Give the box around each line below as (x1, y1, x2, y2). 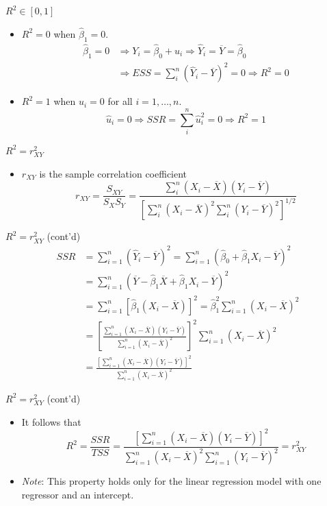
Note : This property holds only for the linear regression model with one (21, 474, 322, 488)
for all (107, 94, 133, 108)
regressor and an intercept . (21, 487, 134, 501)
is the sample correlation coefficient (39, 166, 187, 180)
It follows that (21, 414, 81, 429)
